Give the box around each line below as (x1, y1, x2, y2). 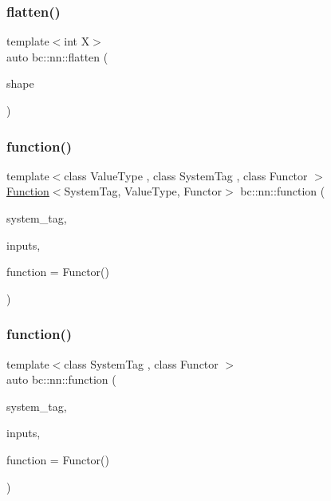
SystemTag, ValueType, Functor (64, 183, 223, 199)
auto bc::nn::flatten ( (6, 48, 108, 65)
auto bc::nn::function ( (6, 371, 116, 388)
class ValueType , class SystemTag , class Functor (64, 167, 308, 183)
